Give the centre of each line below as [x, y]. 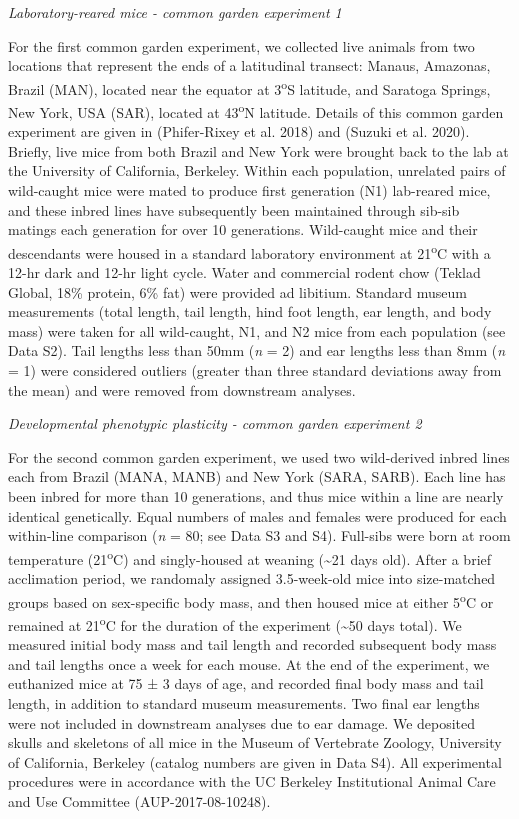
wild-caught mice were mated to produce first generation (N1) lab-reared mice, [249, 190]
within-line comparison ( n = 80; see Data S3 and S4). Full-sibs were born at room [259, 535]
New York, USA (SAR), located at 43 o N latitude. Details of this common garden [256, 110]
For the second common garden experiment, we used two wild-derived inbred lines [259, 456]
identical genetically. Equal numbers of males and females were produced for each [257, 515]
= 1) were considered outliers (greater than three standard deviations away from [255, 370]
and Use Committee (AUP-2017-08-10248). [139, 800]
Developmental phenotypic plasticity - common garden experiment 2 [215, 423]
